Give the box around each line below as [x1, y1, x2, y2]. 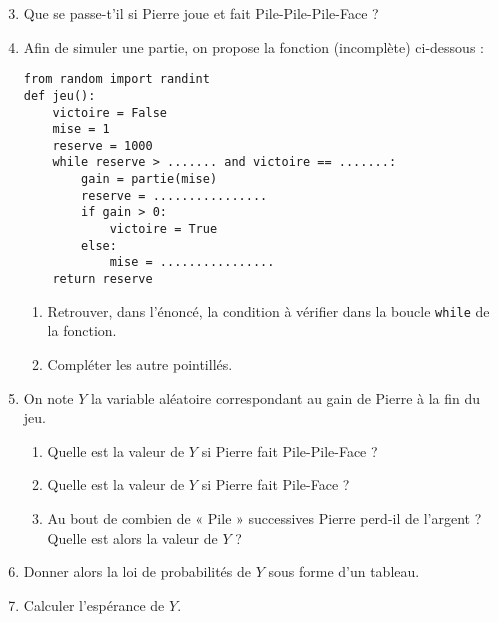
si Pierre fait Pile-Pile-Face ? [201, 440, 378, 461]
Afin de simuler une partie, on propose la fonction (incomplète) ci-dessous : [23, 36, 484, 57]
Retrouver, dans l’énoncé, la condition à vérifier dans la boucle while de [47, 300, 490, 321]
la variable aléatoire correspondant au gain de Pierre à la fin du [91, 387, 481, 408]
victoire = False [52, 105, 167, 120]
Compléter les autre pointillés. [47, 353, 233, 374]
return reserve [52, 272, 153, 287]
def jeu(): [23, 88, 96, 103]
